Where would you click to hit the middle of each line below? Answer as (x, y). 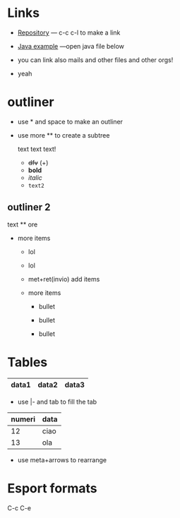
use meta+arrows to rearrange (62, 459)
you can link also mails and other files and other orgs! (95, 60)
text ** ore (23, 224)
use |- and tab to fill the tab (57, 402)
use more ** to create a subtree (64, 135)
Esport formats (52, 488)
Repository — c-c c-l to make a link (69, 32)
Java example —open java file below (71, 46)
